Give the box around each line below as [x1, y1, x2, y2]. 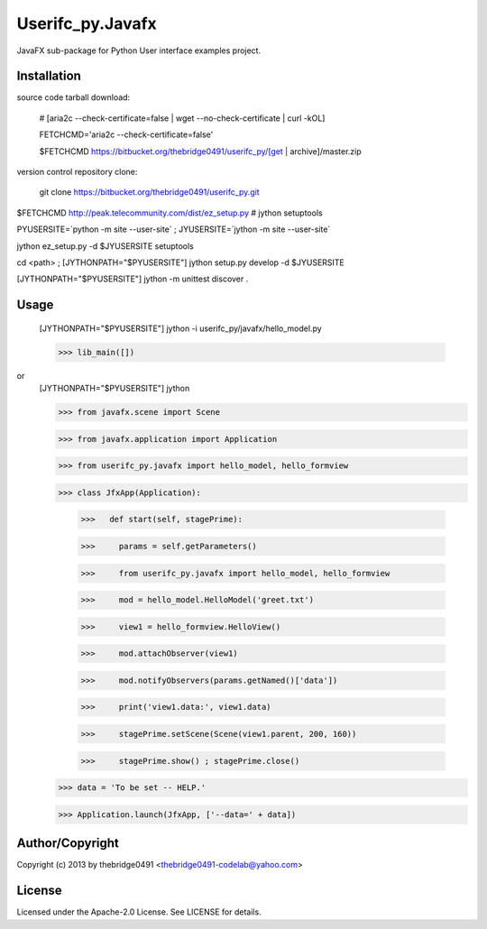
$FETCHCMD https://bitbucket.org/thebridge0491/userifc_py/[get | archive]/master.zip [39, 145, 363, 157]
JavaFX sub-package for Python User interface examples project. [16, 45, 262, 56]
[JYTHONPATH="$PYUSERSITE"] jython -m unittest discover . [16, 273, 249, 284]
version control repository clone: [16, 167, 138, 178]
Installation [16, 69, 81, 84]
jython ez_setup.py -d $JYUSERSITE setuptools [16, 240, 194, 252]
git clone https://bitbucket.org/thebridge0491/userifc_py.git [39, 187, 261, 198]
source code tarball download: [16, 92, 131, 103]
